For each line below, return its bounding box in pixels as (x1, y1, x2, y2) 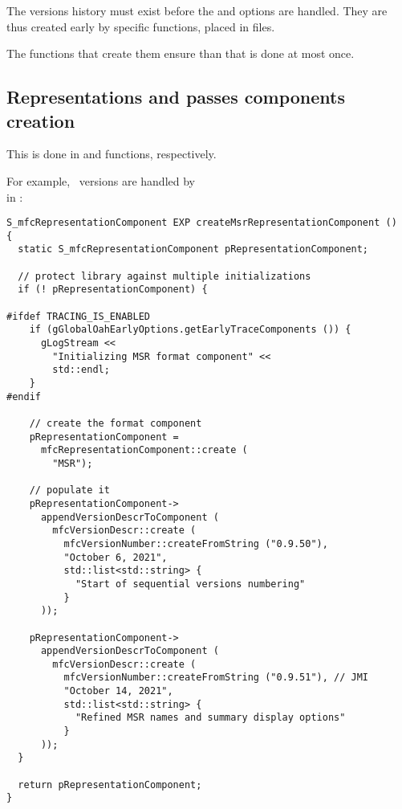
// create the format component (29, 418, 202, 429)
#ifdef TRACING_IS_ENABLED (6, 310, 150, 322)
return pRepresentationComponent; (18, 778, 202, 791)
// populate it (29, 484, 110, 496)
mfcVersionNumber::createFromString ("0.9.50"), (63, 537, 328, 550)
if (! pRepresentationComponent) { (18, 284, 208, 296)
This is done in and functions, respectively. (6, 145, 217, 162)
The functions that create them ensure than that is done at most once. (6, 45, 355, 62)
